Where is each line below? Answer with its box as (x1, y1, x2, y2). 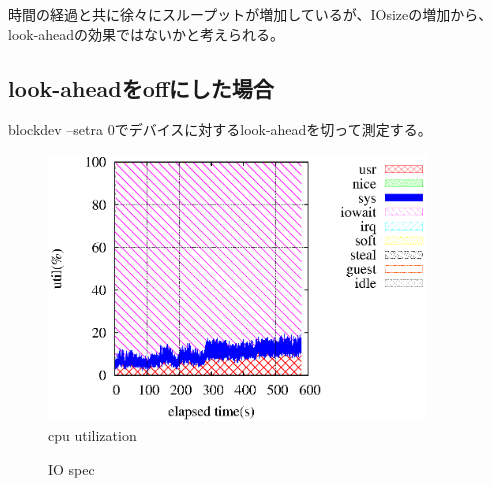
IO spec (48, 458, 95, 479)
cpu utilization (48, 424, 137, 445)
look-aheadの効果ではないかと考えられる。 (8, 23, 285, 44)
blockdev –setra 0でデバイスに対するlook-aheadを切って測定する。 (8, 119, 432, 140)
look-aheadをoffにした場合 (8, 72, 274, 103)
